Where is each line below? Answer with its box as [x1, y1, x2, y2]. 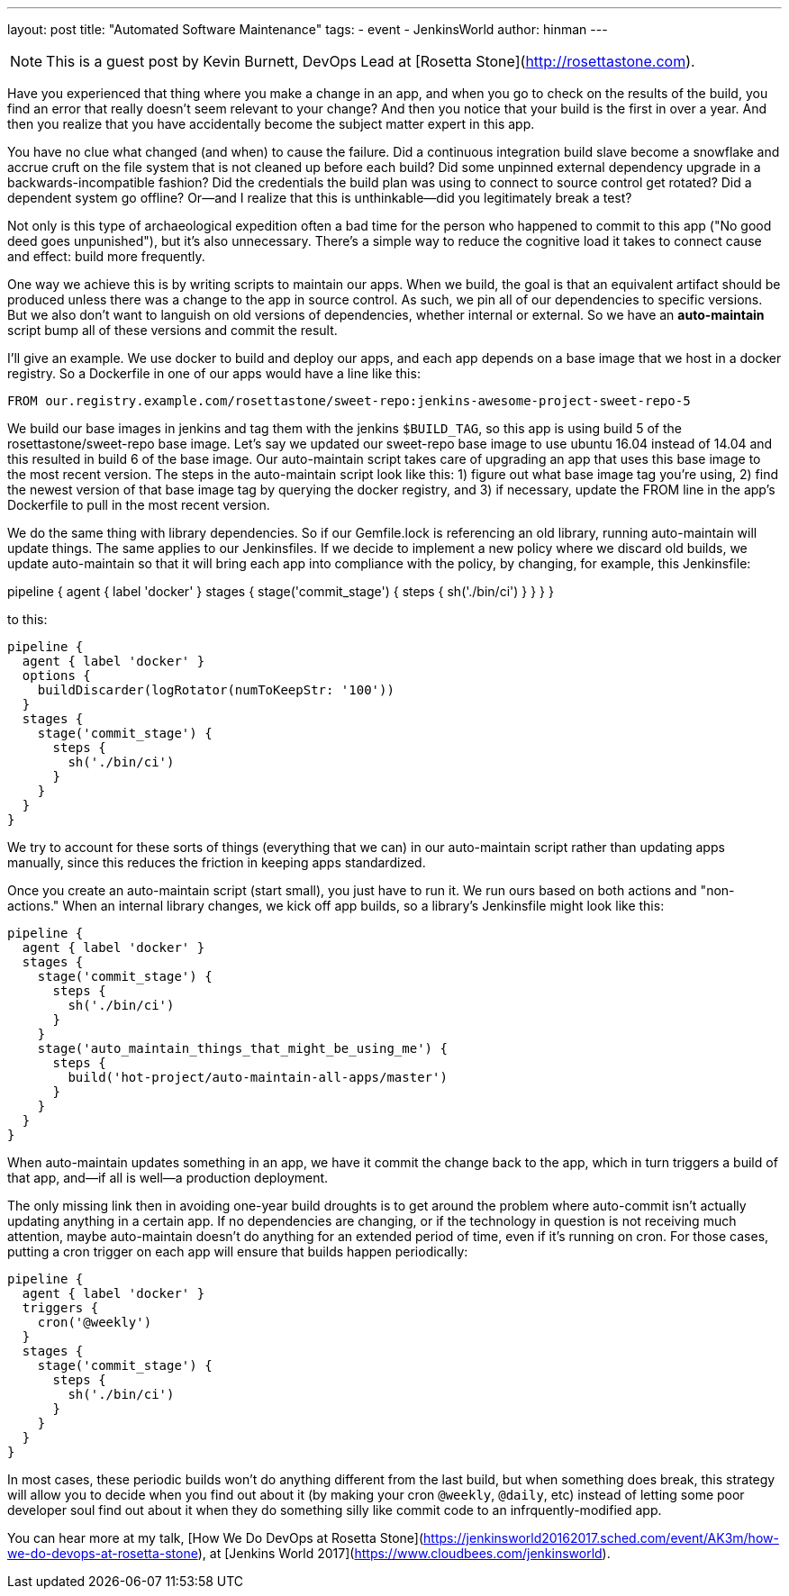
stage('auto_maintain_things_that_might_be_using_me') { [37, 1041, 448, 1056]
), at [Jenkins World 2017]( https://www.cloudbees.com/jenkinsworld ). [197, 1546, 611, 1561]
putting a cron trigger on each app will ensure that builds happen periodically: [7, 1244, 468, 1259]
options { [22, 668, 91, 683]
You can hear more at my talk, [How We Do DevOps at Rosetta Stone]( [7, 1530, 424, 1546]
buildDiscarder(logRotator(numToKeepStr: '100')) [37, 683, 394, 697]
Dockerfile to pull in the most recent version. [7, 497, 270, 512]
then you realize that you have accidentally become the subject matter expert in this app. [7, 116, 535, 131]
